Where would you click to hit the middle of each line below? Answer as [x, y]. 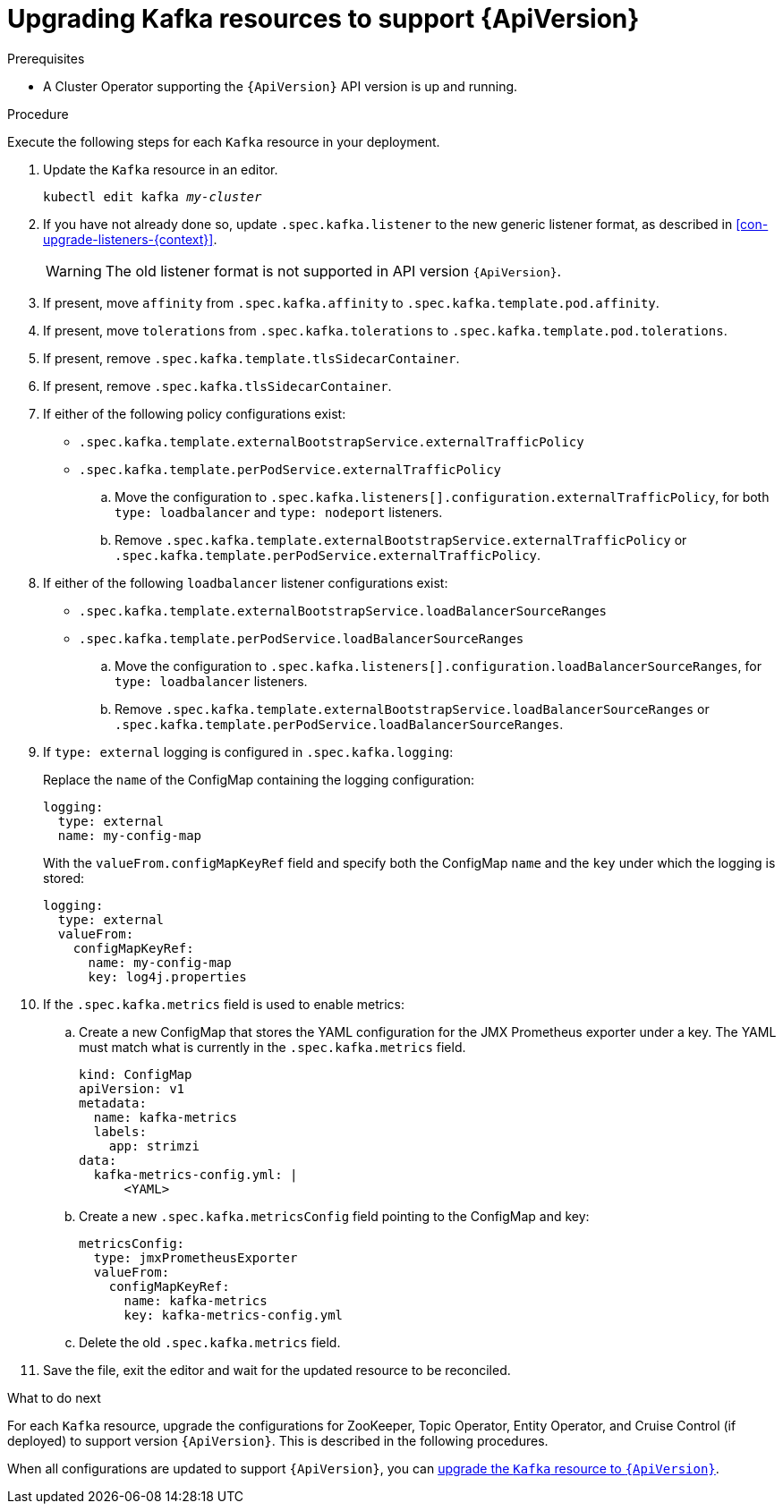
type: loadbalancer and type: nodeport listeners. [279, 512]
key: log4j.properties [167, 976]
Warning [74, 271]
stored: [64, 878]
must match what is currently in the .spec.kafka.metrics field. [272, 1047]
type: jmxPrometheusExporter [196, 1257]
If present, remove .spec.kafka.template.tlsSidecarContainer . [251, 358]
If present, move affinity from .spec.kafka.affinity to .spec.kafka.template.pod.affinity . [351, 302]
